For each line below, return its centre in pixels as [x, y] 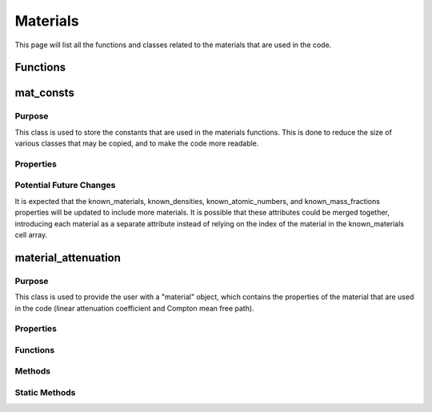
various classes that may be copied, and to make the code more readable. [137, 143]
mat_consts [45, 93]
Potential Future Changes [65, 186]
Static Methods [45, 392]
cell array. [31, 234]
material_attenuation [68, 257]
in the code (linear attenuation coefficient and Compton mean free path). [135, 308]
